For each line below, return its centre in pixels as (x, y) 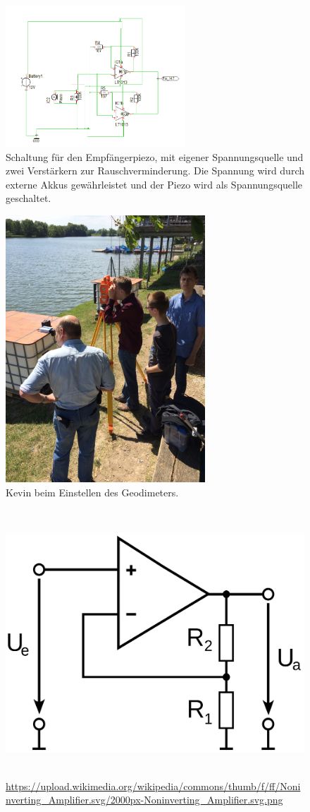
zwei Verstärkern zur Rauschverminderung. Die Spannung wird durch (155, 171)
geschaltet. (29, 198)
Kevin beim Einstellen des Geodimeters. (92, 492)
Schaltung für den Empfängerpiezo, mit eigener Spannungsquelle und (155, 156)
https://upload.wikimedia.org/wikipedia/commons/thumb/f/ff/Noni (153, 786)
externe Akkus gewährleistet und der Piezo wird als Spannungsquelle (154, 184)
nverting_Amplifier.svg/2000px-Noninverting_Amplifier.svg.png (144, 800)
